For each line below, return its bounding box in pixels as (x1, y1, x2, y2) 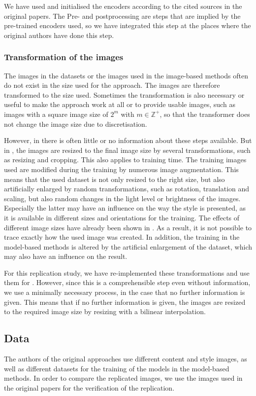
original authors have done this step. (4, 30, 114, 40)
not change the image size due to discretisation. (4, 118, 147, 129)
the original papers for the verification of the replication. (4, 382, 175, 393)
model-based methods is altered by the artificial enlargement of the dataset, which (4, 241, 253, 252)
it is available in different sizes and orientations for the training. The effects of (4, 212, 240, 222)
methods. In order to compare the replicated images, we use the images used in (4, 373, 243, 383)
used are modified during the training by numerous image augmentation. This (4, 164, 239, 174)
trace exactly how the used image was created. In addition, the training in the (4, 232, 240, 242)
